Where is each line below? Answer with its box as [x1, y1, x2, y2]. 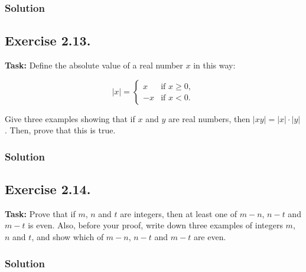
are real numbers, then [168, 112, 250, 124]
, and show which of [31, 231, 104, 243]
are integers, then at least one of [120, 207, 237, 219]
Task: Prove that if [5, 207, 76, 219]
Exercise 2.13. [5, 31, 91, 50]
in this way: [193, 59, 236, 71]
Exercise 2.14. [5, 180, 91, 198]
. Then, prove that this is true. [5, 124, 116, 136]
